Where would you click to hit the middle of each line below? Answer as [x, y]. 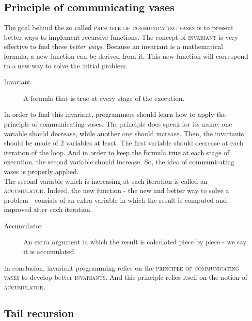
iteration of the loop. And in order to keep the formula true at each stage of [117, 152]
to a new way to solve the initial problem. [66, 65]
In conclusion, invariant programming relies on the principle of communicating [122, 267]
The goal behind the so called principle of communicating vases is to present [119, 27]
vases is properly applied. [41, 171]
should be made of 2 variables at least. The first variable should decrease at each [124, 143]
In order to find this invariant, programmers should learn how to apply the [115, 114]
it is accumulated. [50, 251]
